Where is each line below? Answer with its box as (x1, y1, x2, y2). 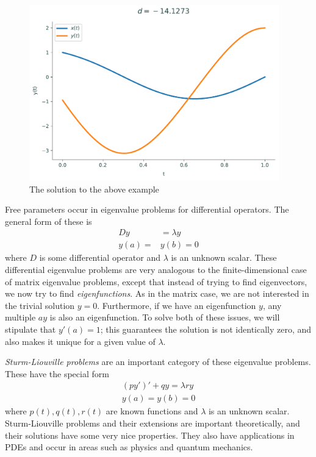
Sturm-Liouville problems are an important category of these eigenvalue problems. (5, 355, 311, 368)
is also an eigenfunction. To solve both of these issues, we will (49, 311, 280, 324)
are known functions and (106, 405, 198, 417)
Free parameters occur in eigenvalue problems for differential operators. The (5, 203, 289, 216)
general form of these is (5, 214, 92, 227)
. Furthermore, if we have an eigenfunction (97, 299, 256, 311)
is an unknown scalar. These (171, 251, 277, 264)
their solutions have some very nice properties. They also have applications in (5, 428, 295, 441)
